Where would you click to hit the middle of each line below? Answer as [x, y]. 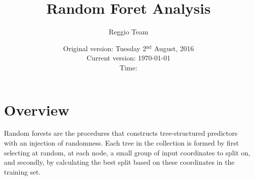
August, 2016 [174, 48]
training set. [22, 171]
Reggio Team [128, 32]
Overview [37, 109]
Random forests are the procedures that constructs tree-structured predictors [121, 133]
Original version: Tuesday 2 [105, 48]
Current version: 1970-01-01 [128, 58]
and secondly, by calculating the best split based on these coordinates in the [119, 162]
